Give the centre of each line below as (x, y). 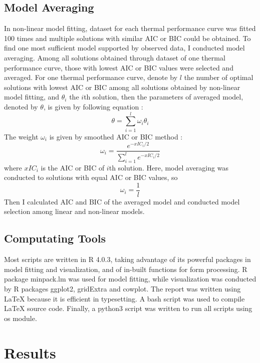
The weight (21, 136)
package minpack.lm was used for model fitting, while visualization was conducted (130, 279)
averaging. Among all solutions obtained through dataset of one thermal (115, 57)
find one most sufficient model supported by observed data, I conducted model (124, 48)
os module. (21, 318)
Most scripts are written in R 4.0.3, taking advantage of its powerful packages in (127, 259)
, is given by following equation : (93, 106)
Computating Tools (55, 238)
